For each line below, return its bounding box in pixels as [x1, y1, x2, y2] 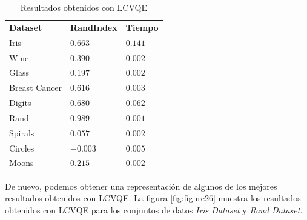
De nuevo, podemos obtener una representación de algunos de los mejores [5, 179, 277, 192]
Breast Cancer [9, 81, 62, 94]
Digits [9, 96, 31, 109]
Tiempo [125, 21, 159, 33]
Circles [9, 141, 35, 154]
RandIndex [70, 21, 117, 33]
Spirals [9, 126, 35, 139]
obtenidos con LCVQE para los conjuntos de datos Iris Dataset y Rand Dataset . [5, 203, 303, 216]
